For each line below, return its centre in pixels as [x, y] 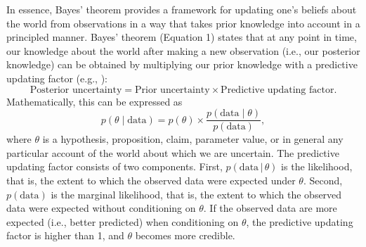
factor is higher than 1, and [65, 235]
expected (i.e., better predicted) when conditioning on [123, 221]
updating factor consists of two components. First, [115, 166]
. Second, [323, 180]
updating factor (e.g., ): [57, 78]
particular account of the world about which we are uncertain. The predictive [173, 152]
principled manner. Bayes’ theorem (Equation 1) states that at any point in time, [182, 37]
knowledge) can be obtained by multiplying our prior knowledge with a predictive [182, 64]
